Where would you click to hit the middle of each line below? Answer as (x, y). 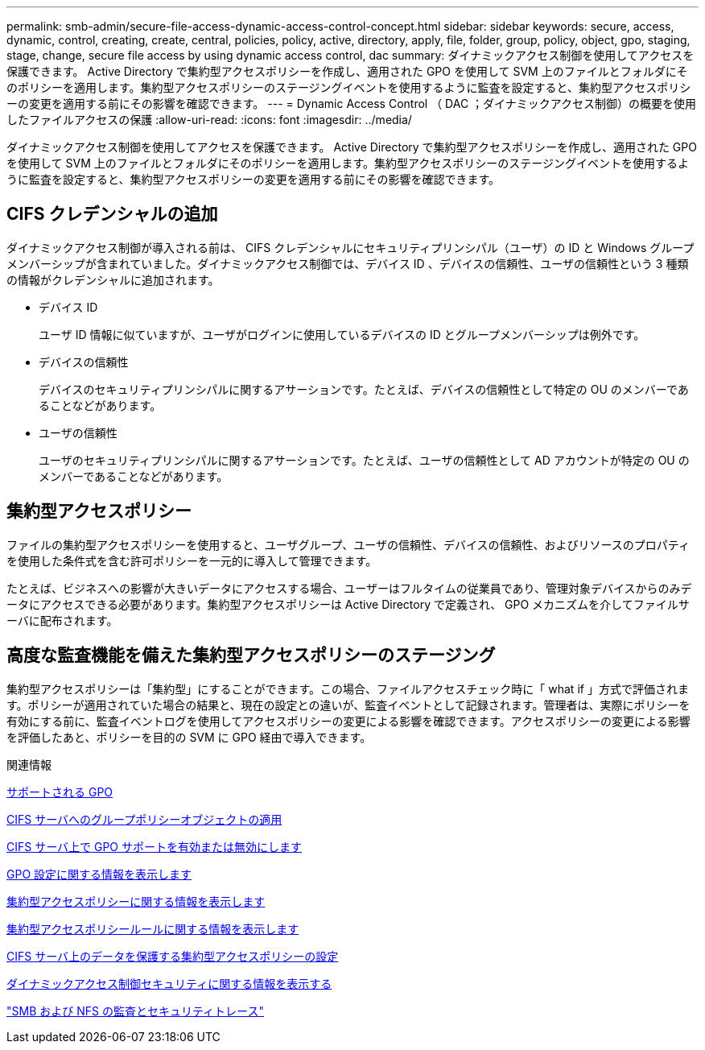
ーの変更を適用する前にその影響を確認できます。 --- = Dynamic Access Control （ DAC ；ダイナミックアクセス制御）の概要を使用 (352, 103)
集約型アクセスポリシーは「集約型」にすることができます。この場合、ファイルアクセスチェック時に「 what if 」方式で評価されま (348, 688)
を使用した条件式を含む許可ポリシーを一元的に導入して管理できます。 (192, 560)
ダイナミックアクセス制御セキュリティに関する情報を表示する (169, 983)
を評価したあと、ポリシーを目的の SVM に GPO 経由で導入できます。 (189, 737)
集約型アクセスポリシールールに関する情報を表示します (153, 928)
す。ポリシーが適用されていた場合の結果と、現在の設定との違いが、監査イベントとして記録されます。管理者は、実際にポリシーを (348, 705)
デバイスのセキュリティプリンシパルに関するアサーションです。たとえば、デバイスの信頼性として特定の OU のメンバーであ (364, 389)
